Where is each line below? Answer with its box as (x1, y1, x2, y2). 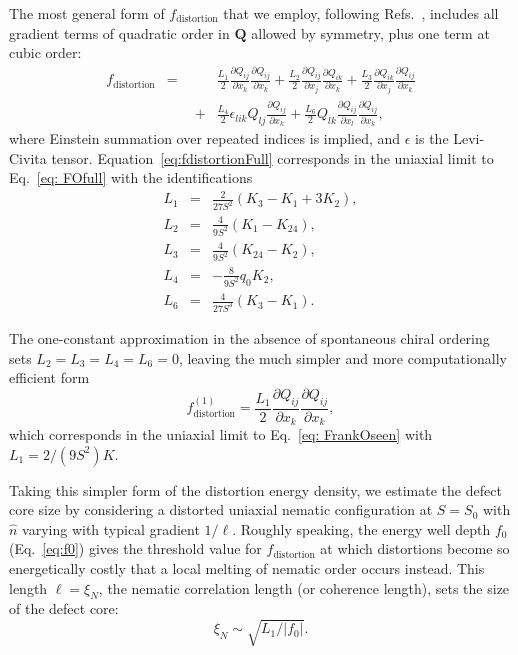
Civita (9, 147, 47, 168)
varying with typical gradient (22, 518, 200, 539)
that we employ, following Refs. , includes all (223, 3, 499, 23)
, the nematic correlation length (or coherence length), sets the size (98, 577, 510, 598)
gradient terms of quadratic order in (9, 22, 230, 43)
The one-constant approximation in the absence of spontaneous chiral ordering (9, 328, 490, 349)
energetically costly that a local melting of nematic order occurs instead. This (9, 558, 485, 579)
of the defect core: (9, 598, 119, 619)
